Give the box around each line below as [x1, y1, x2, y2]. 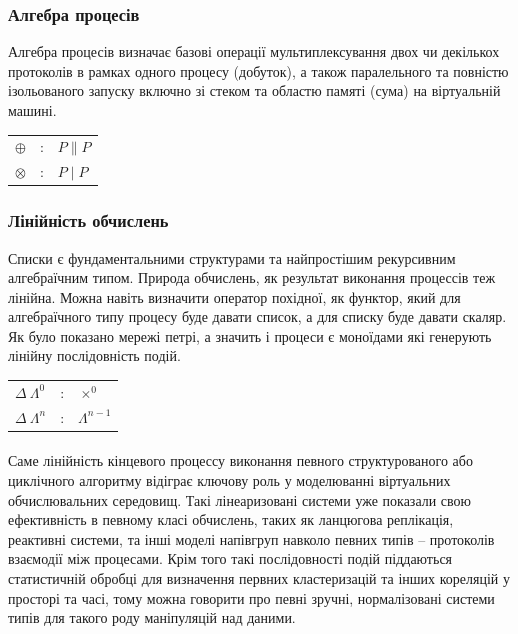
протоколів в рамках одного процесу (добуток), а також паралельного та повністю [8, 60, 509, 81]
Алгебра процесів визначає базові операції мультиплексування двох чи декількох [8, 41, 500, 62]
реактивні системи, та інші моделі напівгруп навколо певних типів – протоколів [8, 528, 495, 549]
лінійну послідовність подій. [8, 345, 181, 366]
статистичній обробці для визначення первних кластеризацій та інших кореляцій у [8, 567, 511, 588]
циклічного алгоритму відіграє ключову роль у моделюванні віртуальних [8, 469, 451, 490]
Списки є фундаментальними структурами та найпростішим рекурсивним [8, 247, 456, 268]
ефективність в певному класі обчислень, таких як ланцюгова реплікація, [8, 509, 454, 530]
